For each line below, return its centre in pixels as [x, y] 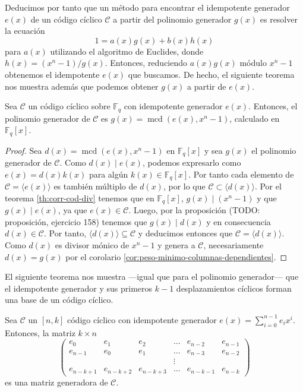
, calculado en [255, 118]
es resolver [279, 19]
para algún [108, 174]
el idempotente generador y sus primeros [79, 288]
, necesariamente [233, 244]
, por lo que [184, 186]
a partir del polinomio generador [172, 19]
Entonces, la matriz [40, 332]
